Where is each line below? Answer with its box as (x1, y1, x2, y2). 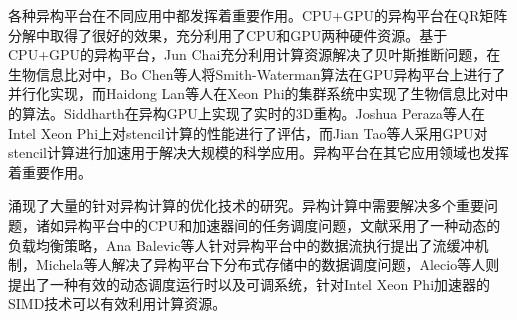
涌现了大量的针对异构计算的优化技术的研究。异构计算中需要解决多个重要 (8, 195, 484, 216)
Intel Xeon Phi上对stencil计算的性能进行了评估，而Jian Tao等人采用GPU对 (8, 122, 488, 143)
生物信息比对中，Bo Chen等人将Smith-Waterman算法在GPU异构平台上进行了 (8, 63, 506, 84)
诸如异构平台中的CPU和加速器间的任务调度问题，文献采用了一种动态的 (35, 214, 501, 235)
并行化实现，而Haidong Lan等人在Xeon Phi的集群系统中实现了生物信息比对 (8, 83, 495, 104)
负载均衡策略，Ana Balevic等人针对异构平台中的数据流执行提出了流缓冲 (8, 234, 475, 255)
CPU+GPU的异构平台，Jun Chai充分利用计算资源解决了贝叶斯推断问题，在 (8, 44, 501, 65)
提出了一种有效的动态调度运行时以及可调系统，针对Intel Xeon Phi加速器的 (8, 273, 491, 294)
